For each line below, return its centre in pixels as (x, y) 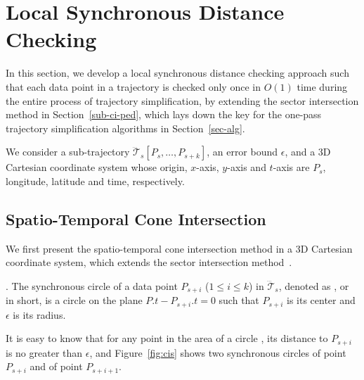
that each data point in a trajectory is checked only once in (133, 86)
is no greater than (44, 352)
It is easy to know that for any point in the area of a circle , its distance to (167, 338)
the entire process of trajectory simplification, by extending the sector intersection (182, 100)
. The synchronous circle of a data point (92, 285)
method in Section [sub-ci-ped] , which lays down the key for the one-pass (164, 114)
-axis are (291, 167)
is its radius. (39, 314)
